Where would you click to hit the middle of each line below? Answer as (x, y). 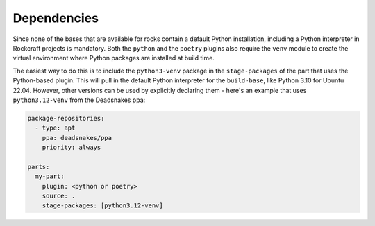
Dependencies (56, 18)
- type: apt (55, 128)
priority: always (72, 148)
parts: (39, 167)
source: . (59, 196)
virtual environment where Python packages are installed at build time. (114, 58)
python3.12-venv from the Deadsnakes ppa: (79, 100)
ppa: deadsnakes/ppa (77, 138)
